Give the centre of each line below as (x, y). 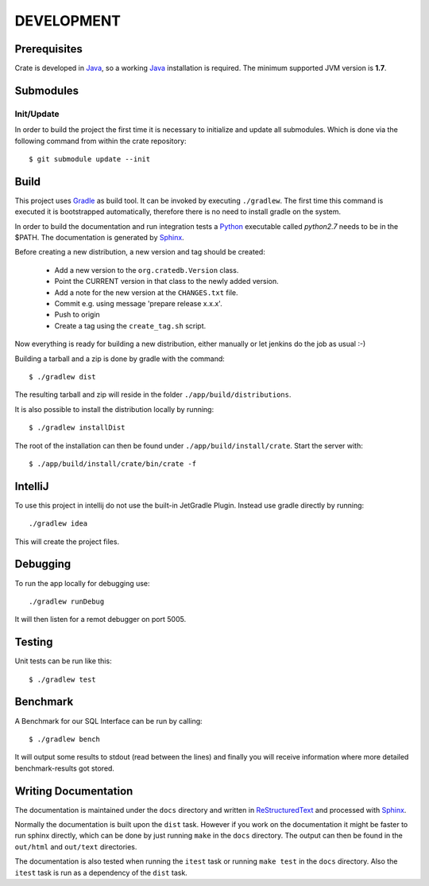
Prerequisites (48, 49)
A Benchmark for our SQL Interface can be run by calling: (108, 721)
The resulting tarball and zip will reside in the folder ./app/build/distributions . (153, 394)
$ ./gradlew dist (62, 377)
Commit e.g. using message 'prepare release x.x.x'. (138, 304)
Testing (34, 642)
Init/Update (37, 114)
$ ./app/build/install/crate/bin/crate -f (113, 464)
